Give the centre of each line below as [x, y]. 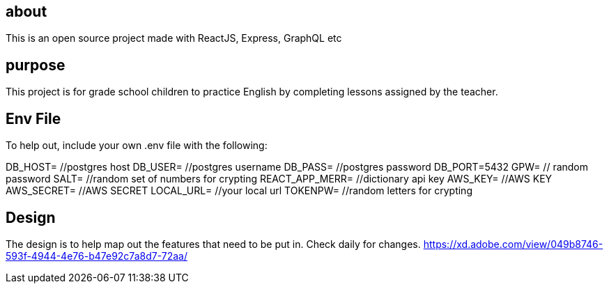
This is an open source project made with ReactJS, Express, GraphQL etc [174, 38]
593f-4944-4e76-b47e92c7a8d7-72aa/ [97, 256]
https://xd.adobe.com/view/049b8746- [513, 244]
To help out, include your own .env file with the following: [137, 146]
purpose [36, 65]
